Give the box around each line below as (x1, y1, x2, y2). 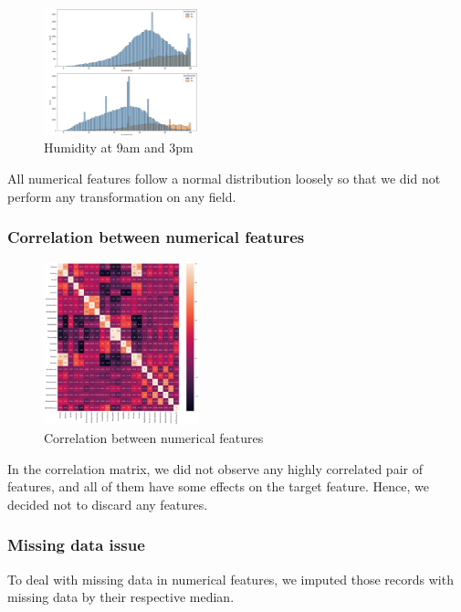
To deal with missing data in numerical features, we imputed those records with (7, 569, 454, 588)
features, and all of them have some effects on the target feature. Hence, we (7, 477, 429, 496)
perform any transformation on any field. (7, 186, 236, 206)
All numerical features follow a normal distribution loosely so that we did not (7, 168, 441, 187)
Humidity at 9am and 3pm (44, 138, 194, 157)
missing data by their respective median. (7, 587, 235, 607)
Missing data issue (7, 533, 145, 556)
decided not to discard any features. (7, 494, 208, 513)
